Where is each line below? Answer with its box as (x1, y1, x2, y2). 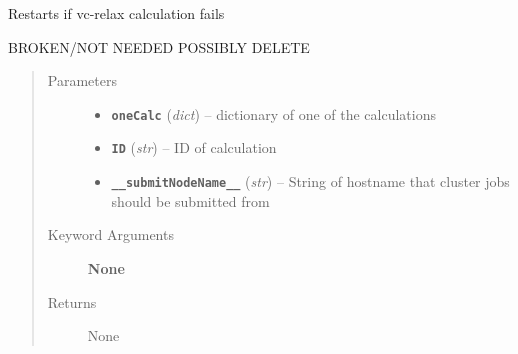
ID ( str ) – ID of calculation (111, 137, 277, 158)
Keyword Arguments (47, 224, 174, 245)
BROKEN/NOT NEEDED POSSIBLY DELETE (8, 36, 310, 57)
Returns (47, 291, 97, 312)
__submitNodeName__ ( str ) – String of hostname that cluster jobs (111, 171, 510, 192)
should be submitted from (111, 190, 270, 211)
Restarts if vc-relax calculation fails (8, 3, 225, 23)
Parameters (47, 70, 117, 91)
